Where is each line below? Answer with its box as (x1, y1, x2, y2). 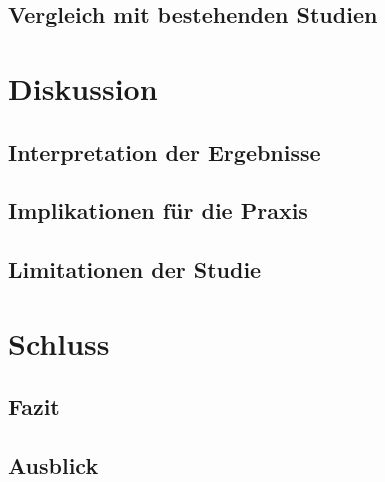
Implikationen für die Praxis (8, 195, 308, 226)
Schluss (8, 322, 110, 363)
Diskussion (8, 67, 158, 108)
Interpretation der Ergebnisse (8, 136, 321, 167)
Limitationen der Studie (8, 254, 262, 285)
